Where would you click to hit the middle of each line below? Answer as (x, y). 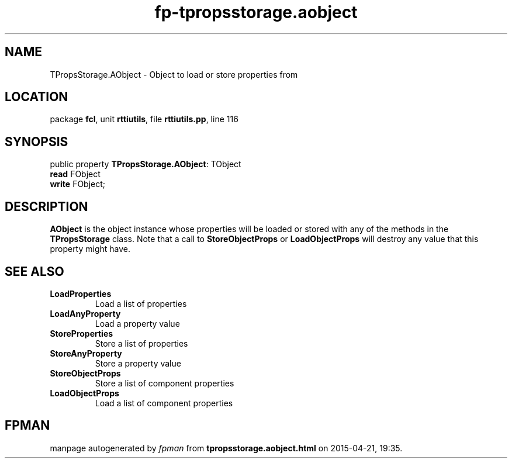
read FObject (75, 174)
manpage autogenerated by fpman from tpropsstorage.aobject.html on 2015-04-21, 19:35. (226, 448)
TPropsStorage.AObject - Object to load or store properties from (174, 74)
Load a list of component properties (164, 403)
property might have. (90, 249)
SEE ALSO (34, 271)
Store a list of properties (141, 343)
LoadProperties (81, 293)
